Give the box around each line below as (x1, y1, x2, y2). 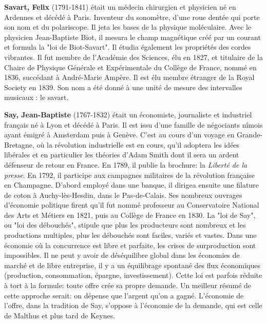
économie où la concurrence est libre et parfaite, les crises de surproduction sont (4, 239, 256, 250)
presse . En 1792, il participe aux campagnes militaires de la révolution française (4, 169, 255, 180)
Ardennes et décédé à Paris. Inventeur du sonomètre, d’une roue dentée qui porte (4, 11, 260, 22)
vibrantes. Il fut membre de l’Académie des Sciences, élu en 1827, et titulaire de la (4, 51, 263, 62)
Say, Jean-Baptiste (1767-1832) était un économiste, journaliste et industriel (4, 109, 252, 119)
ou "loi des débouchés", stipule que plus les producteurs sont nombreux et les (4, 219, 246, 230)
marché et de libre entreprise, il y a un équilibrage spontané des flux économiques (4, 259, 261, 270)
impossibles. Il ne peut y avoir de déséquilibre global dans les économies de (4, 250, 240, 260)
